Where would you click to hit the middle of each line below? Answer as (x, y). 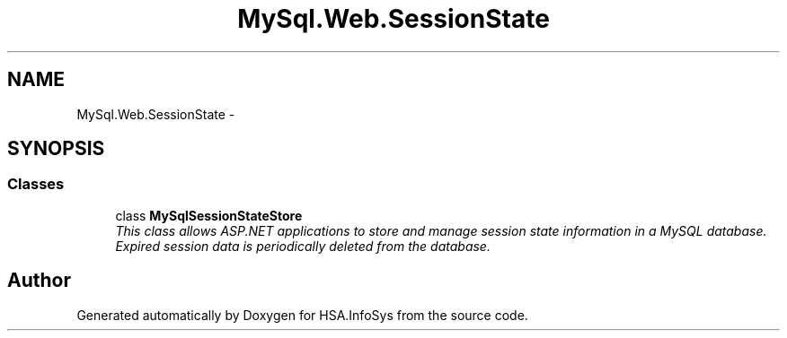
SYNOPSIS (56, 149)
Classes (36, 184)
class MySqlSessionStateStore (209, 215)
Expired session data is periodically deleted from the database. (303, 246)
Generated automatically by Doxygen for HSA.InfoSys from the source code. (302, 315)
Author (39, 281)
